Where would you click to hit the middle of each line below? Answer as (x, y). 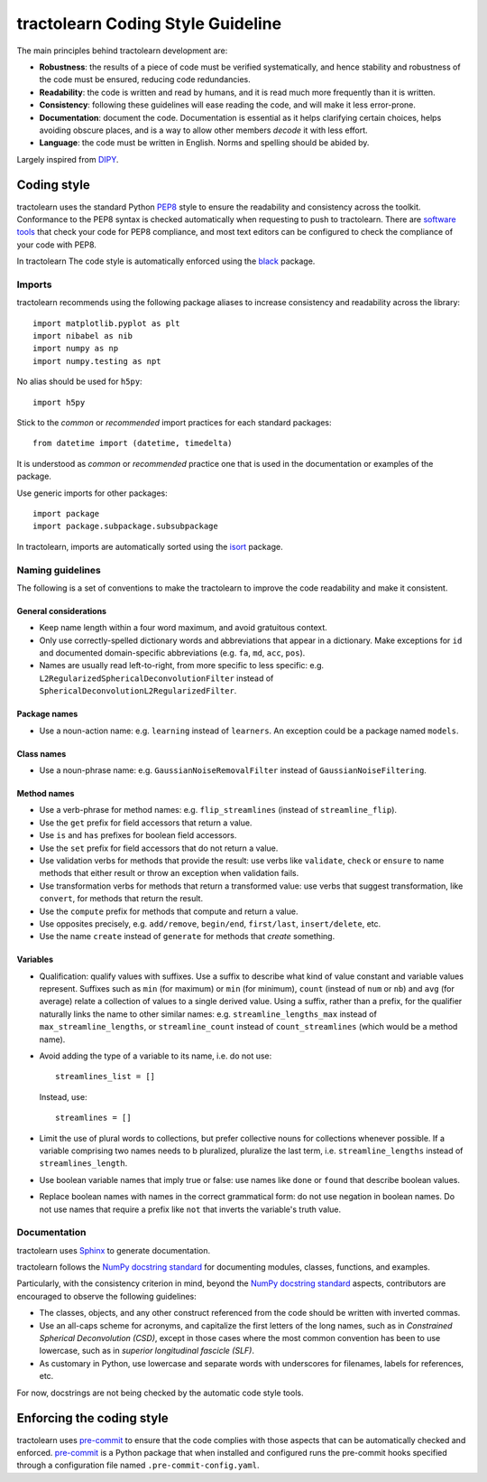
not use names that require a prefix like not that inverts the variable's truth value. (190, 1209)
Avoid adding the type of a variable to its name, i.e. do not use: (156, 1056)
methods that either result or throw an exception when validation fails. (169, 873)
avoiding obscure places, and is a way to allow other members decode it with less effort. (204, 130)
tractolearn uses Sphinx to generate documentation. (114, 1250)
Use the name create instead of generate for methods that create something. (187, 937)
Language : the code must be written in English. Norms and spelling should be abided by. (204, 143)
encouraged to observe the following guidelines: (107, 1296)
